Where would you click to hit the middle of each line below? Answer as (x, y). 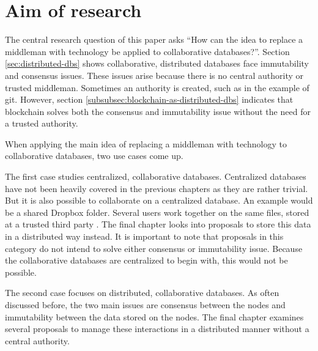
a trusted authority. (42, 123)
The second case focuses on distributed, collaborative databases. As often (142, 293)
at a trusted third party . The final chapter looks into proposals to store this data (158, 224)
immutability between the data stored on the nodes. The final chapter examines (154, 316)
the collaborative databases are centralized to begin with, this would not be (146, 260)
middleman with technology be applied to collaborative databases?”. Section (147, 51)
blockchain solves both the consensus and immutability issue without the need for (158, 111)
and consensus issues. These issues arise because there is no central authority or (154, 75)
